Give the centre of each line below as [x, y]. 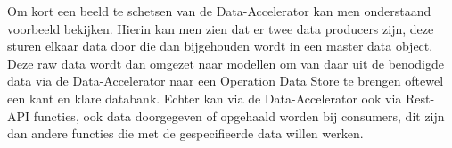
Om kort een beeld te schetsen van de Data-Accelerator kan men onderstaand [219, 11]
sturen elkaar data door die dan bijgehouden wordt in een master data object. [220, 46]
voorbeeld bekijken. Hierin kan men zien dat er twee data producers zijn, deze [221, 28]
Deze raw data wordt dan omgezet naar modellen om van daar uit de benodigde [226, 63]
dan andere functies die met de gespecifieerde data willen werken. [185, 133]
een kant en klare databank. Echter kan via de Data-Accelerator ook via [205, 98]
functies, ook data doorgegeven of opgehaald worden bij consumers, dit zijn [239, 115]
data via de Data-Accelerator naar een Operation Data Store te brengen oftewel [226, 81]
